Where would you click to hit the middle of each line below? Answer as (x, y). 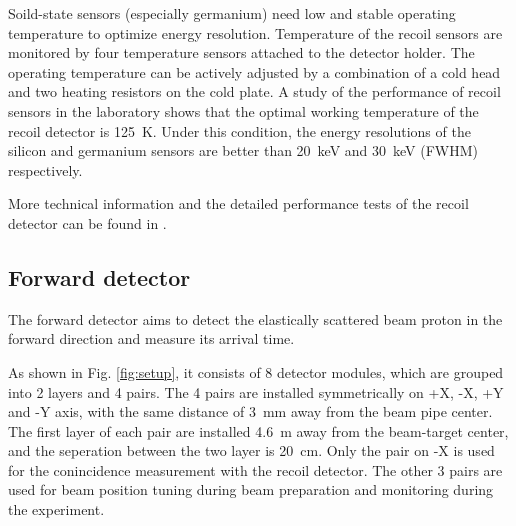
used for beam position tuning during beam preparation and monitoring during (251, 489)
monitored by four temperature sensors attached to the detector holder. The (241, 52)
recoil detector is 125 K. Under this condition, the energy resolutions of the (239, 130)
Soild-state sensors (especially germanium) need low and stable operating (232, 13)
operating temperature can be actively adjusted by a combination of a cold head (254, 71)
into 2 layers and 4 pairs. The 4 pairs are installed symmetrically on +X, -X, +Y (256, 391)
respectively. (45, 169)
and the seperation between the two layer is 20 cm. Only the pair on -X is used (251, 450)
